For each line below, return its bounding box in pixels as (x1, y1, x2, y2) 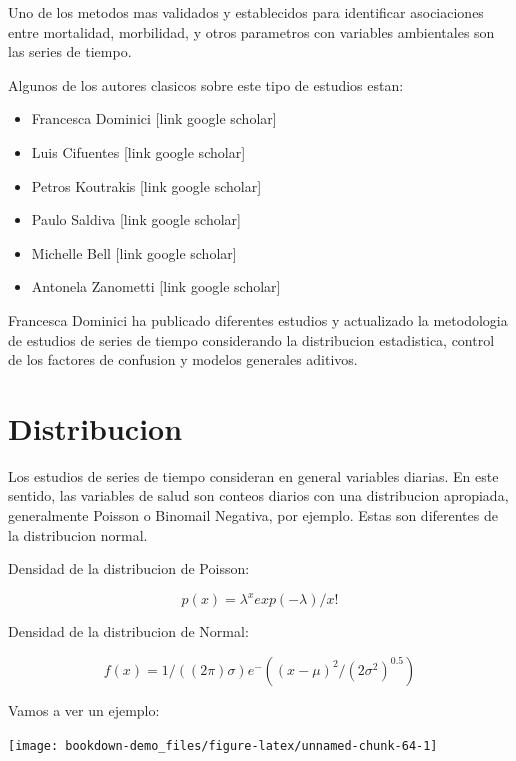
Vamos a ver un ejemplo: (8, 699, 160, 720)
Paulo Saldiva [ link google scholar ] (31, 209, 242, 230)
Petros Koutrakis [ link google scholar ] (31, 175, 262, 196)
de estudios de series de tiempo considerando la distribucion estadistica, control (8, 329, 495, 350)
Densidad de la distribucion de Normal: (8, 621, 249, 642)
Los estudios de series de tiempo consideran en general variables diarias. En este (8, 465, 499, 486)
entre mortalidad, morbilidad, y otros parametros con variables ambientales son (8, 21, 495, 42)
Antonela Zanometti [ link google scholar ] (31, 276, 281, 297)
